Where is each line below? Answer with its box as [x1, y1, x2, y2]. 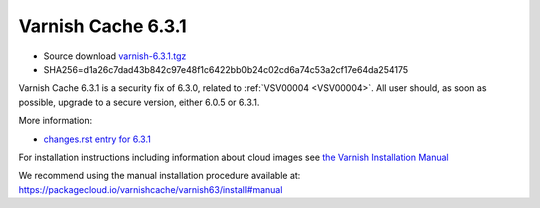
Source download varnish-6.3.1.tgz [43, 50, 187, 62]
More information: [18, 115, 93, 127]
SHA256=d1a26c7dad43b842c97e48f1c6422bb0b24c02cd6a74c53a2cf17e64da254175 [43, 63, 409, 75]
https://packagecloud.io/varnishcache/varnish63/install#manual [18, 183, 283, 195]
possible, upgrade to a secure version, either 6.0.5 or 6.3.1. [18, 96, 260, 108]
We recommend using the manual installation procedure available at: [18, 170, 301, 182]
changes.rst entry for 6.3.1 [43, 133, 152, 145]
